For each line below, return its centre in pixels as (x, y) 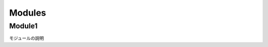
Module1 (23, 26)
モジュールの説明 (27, 38)
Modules (28, 13)
